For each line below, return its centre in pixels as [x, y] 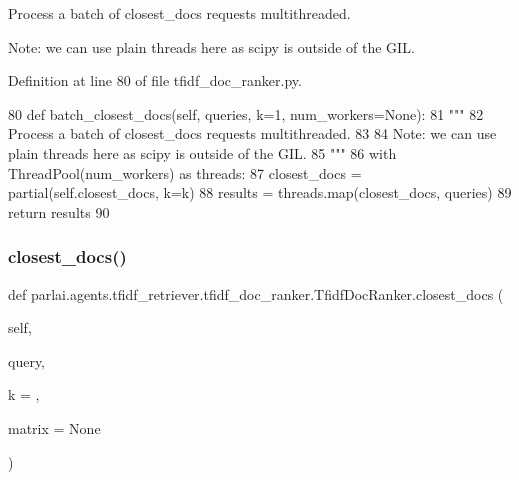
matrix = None [54, 427]
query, [27, 360]
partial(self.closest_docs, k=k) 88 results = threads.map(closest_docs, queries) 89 [260, 192]
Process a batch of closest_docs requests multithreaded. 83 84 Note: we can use [252, 133]
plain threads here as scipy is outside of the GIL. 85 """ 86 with [202, 152]
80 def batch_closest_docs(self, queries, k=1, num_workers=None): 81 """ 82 [246, 113]
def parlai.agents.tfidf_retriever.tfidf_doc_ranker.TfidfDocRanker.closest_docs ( [256, 293]
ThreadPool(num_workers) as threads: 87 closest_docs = [185, 172]
